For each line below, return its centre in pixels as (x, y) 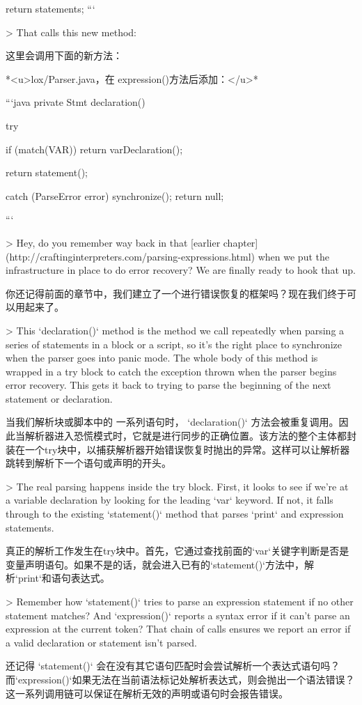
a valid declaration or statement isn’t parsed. (101, 642)
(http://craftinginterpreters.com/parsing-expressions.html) (131, 256)
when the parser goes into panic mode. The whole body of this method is (162, 358)
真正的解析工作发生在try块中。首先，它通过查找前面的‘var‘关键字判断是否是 (178, 551)
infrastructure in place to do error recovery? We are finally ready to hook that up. (181, 270)
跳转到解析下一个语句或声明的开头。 (88, 463)
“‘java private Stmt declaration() (76, 102)
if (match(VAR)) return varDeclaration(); (94, 149)
